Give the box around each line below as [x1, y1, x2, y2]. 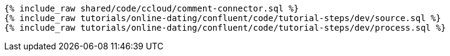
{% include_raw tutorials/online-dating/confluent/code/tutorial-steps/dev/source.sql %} [4, 13, 441, 23]
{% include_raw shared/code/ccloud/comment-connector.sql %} [4, 4, 299, 13]
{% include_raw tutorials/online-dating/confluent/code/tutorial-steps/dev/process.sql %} [4, 23, 446, 33]
